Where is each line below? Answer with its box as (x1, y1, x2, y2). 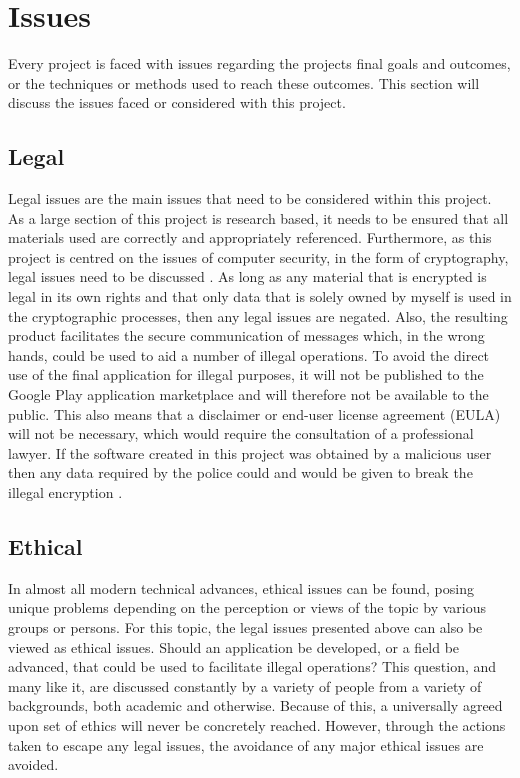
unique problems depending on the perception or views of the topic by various (8, 597, 486, 618)
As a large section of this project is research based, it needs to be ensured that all (8, 207, 509, 228)
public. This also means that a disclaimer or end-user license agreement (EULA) (8, 403, 501, 424)
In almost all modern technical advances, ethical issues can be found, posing (8, 577, 474, 598)
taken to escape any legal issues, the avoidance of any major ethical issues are (8, 734, 484, 755)
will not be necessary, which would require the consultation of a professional (8, 423, 474, 444)
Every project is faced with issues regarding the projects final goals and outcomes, (8, 53, 511, 74)
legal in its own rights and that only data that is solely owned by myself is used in (8, 286, 512, 307)
